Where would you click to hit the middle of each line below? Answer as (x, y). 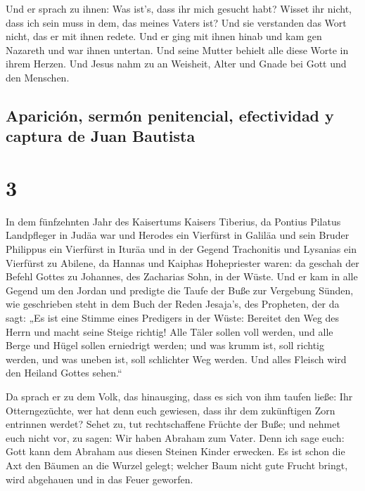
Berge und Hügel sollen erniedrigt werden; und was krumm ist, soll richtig (165, 345)
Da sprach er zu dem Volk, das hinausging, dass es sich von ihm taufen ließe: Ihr (179, 396)
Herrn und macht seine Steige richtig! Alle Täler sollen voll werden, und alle (169, 331)
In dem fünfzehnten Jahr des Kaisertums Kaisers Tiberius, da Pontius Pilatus (173, 221)
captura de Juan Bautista (101, 136)
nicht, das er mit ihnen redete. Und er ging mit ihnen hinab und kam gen (164, 36)
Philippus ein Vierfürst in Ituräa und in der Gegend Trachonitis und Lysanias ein (181, 249)
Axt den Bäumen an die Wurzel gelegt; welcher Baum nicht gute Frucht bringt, (177, 465)
